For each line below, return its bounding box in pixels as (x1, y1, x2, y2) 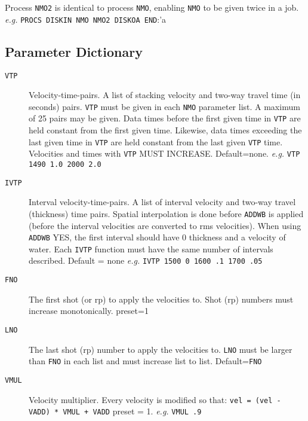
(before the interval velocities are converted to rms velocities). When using (29, 219, 301, 231)
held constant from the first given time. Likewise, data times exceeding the (29, 124, 302, 136)
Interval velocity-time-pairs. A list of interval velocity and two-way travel (29, 196, 296, 208)
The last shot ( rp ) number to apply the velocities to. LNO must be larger (29, 343, 292, 355)
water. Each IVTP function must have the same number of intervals (29, 242, 273, 255)
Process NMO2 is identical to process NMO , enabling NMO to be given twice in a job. (5, 1, 299, 13)
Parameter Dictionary (5, 42, 143, 60)
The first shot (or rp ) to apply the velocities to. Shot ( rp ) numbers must (29, 292, 294, 305)
